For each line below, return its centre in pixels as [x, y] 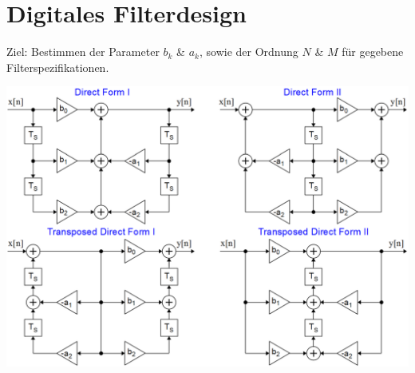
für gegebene [373, 52]
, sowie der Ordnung [249, 52]
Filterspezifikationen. [58, 67]
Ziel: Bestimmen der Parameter [83, 52]
